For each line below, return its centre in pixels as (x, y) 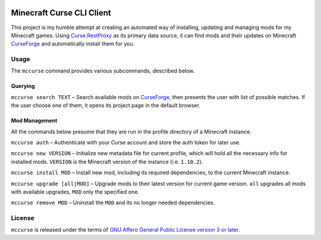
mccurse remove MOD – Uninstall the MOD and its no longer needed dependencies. (113, 203)
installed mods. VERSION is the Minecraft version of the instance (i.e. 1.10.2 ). (107, 162)
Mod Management (34, 121)
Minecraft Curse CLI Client (61, 13)
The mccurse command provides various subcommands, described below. (103, 71)
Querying (23, 86)
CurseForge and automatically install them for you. (73, 44)
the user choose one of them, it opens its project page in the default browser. (106, 105)
